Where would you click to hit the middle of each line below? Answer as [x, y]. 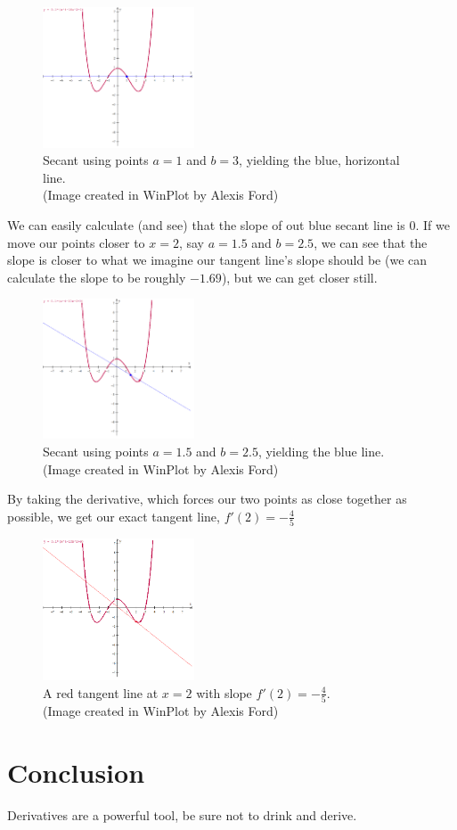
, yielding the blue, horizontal [319, 160]
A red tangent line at [101, 692]
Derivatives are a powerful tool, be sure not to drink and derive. [182, 814]
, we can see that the [371, 242]
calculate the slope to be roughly [97, 277]
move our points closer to [76, 242]
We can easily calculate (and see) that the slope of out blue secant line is [206, 224]
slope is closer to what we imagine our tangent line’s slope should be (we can [217, 260]
